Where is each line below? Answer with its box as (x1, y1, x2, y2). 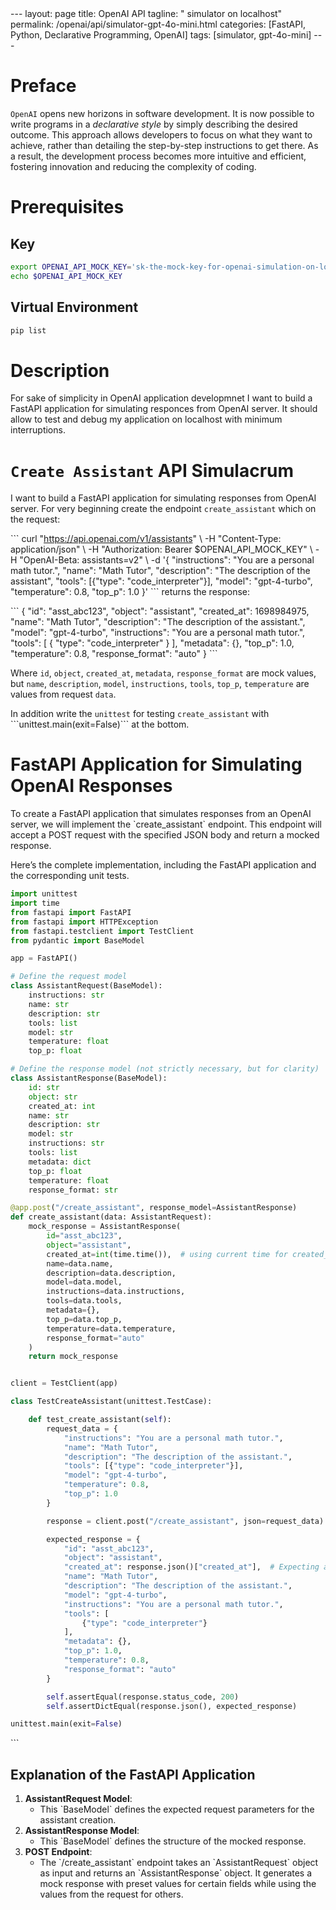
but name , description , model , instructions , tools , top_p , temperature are (10, 678, 310, 690)
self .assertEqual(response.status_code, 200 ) (46, 1692, 240, 1702)
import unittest (10, 889, 78, 899)
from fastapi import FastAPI (10, 907, 132, 917)
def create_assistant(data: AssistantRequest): (10, 1212, 213, 1222)
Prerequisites (10, 196, 125, 219)
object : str (28, 1092, 78, 1102)
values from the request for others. (39, 1888, 184, 1901)
